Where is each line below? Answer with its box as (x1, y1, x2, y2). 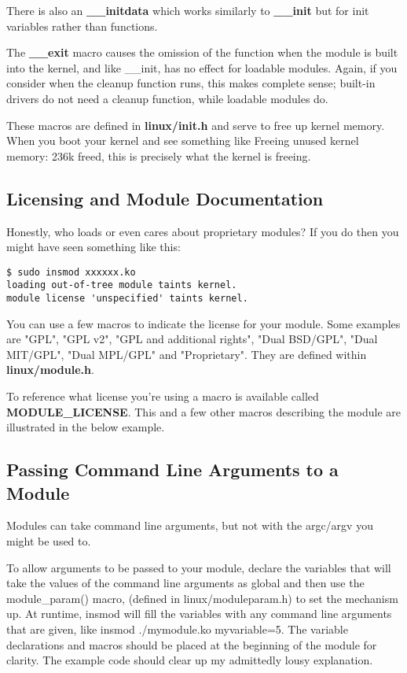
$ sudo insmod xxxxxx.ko (6, 266, 136, 278)
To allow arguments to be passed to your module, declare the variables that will (6, 559, 391, 575)
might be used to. (6, 533, 91, 549)
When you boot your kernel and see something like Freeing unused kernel (6, 132, 359, 149)
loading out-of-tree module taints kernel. (6, 279, 237, 291)
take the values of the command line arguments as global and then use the (6, 575, 365, 591)
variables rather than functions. (6, 17, 158, 34)
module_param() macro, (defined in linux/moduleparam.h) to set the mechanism (6, 590, 398, 606)
